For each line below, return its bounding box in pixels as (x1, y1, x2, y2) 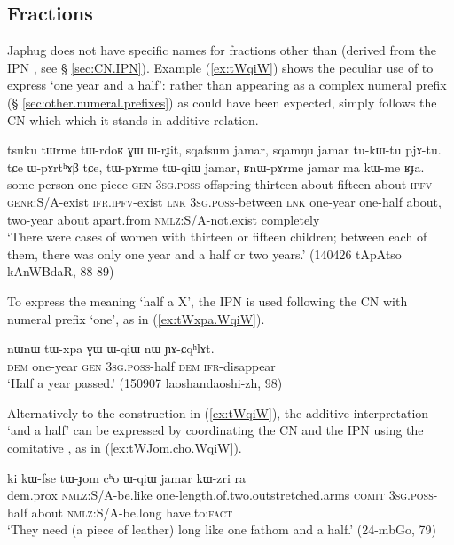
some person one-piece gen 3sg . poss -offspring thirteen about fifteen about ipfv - (7, 175, 436, 194)
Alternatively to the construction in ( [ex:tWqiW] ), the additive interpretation (7, 403, 429, 422)
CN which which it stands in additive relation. (7, 110, 259, 129)
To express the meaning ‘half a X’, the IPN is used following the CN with (7, 291, 408, 310)
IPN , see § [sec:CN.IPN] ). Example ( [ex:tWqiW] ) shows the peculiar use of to (7, 58, 434, 76)
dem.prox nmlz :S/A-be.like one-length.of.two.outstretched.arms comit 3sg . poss (7, 486, 434, 504)
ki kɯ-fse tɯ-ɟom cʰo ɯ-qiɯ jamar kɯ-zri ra (7, 468, 247, 486)
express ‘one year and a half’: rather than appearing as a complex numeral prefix (7, 75, 447, 94)
